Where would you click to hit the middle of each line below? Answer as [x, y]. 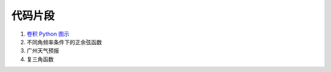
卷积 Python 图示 [48, 34]
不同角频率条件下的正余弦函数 [64, 42]
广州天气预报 [43, 51]
